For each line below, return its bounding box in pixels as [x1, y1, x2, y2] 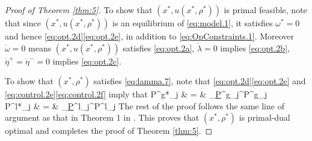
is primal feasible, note [224, 4, 307, 16]
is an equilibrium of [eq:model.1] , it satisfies [112, 17, 273, 29]
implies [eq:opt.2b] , [220, 41, 290, 54]
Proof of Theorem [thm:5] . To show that [5, 4, 153, 16]
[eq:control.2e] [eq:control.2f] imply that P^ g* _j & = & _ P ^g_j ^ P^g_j [5, 88, 268, 100]
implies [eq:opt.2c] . [52, 54, 121, 67]
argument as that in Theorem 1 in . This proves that [5, 111, 200, 124]
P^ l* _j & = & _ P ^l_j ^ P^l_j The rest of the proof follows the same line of [5, 99, 284, 112]
